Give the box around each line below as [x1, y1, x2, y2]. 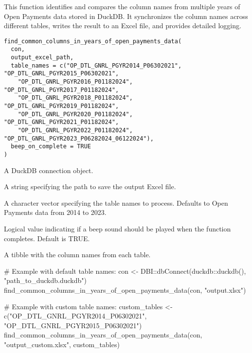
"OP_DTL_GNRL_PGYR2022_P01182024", [18, 127, 133, 134]
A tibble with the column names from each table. [4, 249, 151, 260]
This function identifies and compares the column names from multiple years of [4, 1, 240, 11]
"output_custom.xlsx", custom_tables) [4, 339, 120, 349]
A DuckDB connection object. [4, 165, 93, 175]
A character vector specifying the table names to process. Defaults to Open [4, 197, 228, 208]
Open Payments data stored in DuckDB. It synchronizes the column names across [4, 11, 248, 21]
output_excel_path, [11, 54, 74, 61]
